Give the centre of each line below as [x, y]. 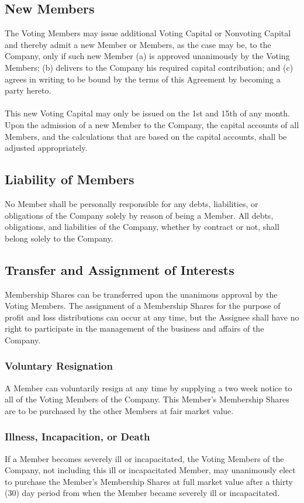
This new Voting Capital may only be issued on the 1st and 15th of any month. [147, 113]
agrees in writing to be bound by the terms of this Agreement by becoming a [143, 79]
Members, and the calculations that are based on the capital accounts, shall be [146, 136]
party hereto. [28, 90]
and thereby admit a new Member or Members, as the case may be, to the [138, 44]
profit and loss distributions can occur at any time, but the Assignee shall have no [152, 317]
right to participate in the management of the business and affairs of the [134, 328]
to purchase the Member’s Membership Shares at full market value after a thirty [149, 481]
